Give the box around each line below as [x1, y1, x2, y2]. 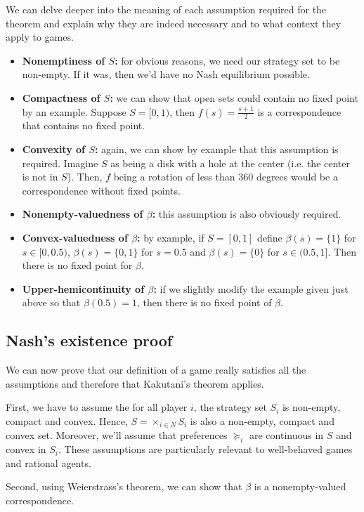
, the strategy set [193, 400, 267, 414]
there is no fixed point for [22, 258, 133, 273]
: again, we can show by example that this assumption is [94, 141, 339, 156]
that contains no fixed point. [22, 118, 145, 133]
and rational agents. [6, 455, 91, 470]
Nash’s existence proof [6, 329, 173, 351]
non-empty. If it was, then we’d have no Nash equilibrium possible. [22, 67, 310, 81]
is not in [22, 169, 58, 184]
